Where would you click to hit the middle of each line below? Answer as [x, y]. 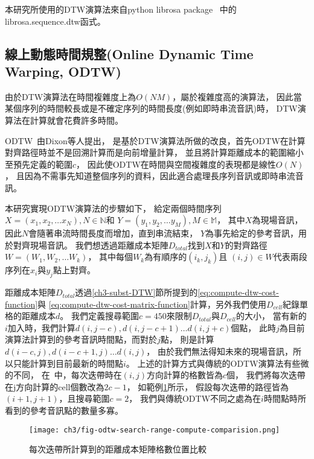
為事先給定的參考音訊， [252, 233]
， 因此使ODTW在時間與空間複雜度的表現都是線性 [176, 164]
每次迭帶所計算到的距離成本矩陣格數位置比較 [118, 449]
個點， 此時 [253, 327]
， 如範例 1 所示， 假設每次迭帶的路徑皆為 [208, 386]
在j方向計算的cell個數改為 [55, 386]
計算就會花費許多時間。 [76, 120]
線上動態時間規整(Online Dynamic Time [129, 53]
